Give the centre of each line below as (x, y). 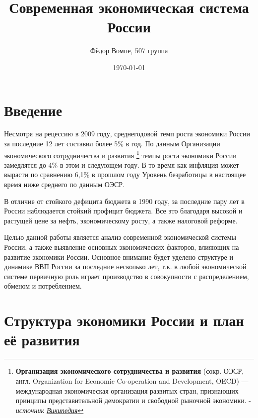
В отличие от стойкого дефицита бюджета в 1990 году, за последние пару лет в (124, 201)
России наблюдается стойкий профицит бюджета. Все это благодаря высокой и (123, 211)
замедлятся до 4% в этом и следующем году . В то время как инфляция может (122, 164)
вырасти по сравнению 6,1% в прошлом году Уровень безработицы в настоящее (125, 174)
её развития (42, 340)
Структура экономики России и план (124, 320)
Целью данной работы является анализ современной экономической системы (120, 237)
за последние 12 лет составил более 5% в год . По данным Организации (112, 144)
